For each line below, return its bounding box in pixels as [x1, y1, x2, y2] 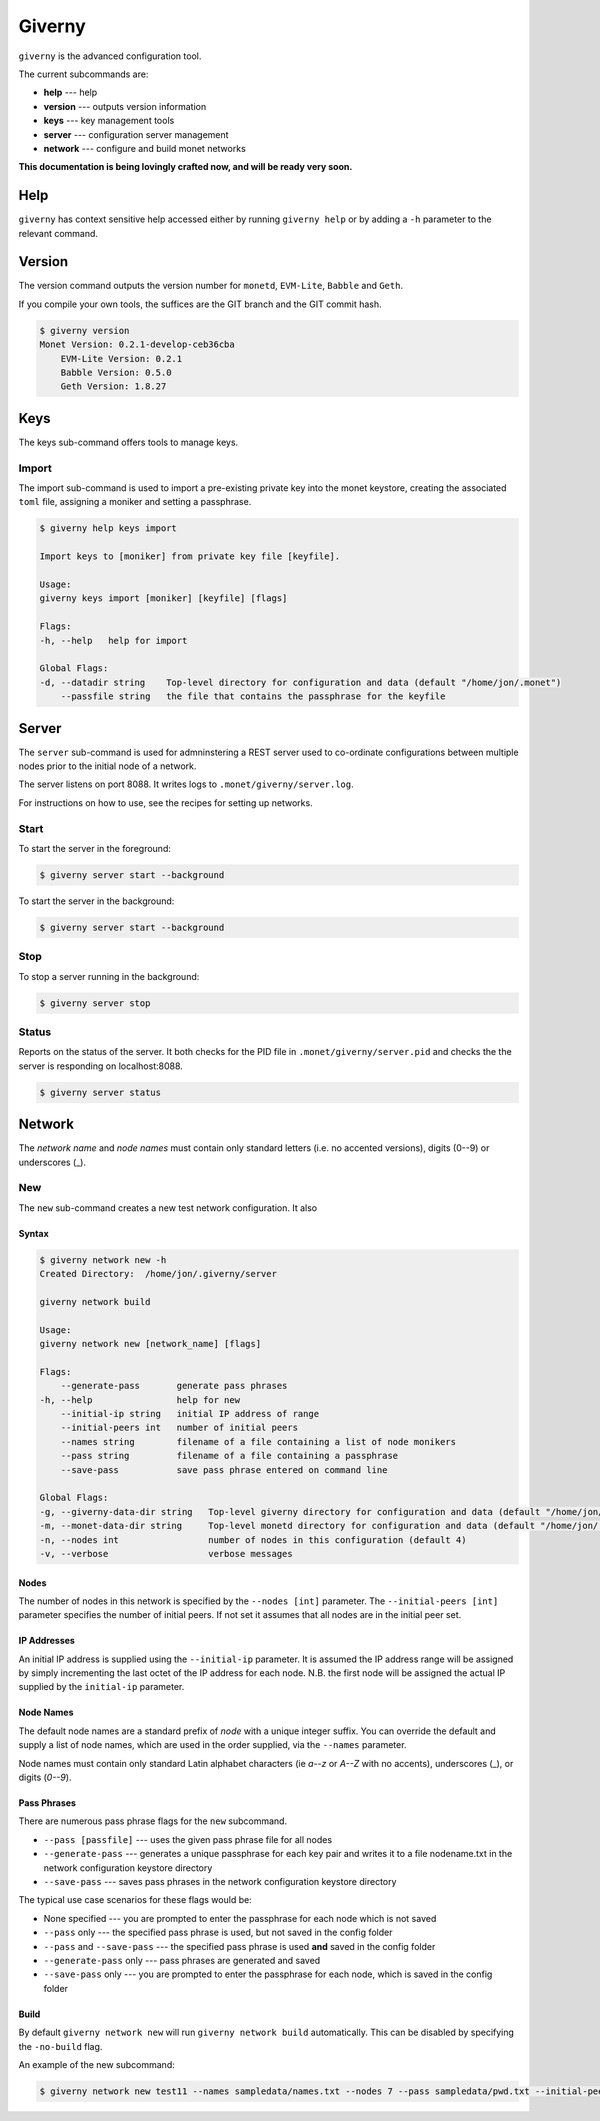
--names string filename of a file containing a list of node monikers [60, 1436, 457, 1447]
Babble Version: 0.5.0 [60, 367, 172, 379]
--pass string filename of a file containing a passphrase [60, 1450, 399, 1462]
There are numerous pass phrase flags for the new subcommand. [18, 1815, 288, 1827]
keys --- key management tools [43, 115, 175, 127]
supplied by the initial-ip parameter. [18, 1681, 185, 1693]
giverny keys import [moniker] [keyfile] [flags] [39, 593, 288, 604]
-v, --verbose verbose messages [39, 1548, 294, 1559]
